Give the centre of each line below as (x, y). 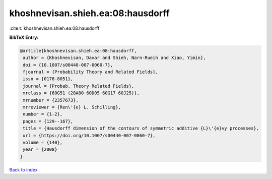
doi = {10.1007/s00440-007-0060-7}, (68, 65)
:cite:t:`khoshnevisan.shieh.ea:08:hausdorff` (55, 28)
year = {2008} (40, 150)
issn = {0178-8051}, (48, 79)
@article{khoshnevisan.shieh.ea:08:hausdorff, (78, 51)
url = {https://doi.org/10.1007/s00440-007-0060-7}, (89, 135)
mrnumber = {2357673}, (51, 100)
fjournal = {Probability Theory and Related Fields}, (90, 72)
